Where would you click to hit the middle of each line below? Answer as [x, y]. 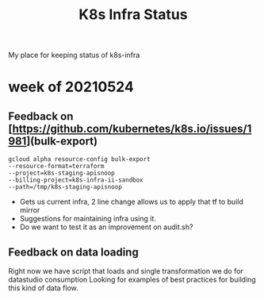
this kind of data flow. [43, 288]
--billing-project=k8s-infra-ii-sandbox [76, 180]
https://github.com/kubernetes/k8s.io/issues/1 [132, 128]
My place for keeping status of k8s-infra [74, 55]
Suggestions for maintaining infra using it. [88, 219]
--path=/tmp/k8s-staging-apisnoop [65, 187]
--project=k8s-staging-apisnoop [61, 173]
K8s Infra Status [133, 15]
